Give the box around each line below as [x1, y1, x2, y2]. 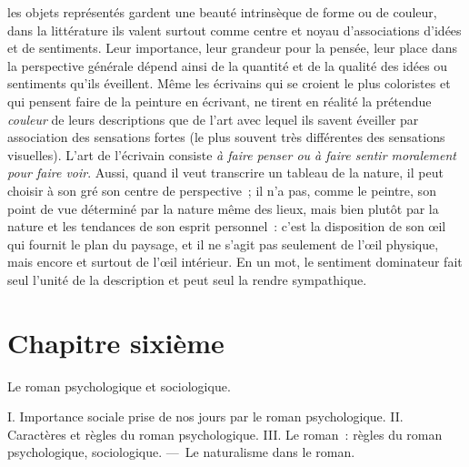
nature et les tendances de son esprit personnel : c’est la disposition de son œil [7, 217, 446, 236]
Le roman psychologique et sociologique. [7, 376, 231, 395]
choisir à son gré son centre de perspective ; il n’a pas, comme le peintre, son [7, 180, 436, 199]
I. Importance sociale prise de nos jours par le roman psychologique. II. [7, 407, 404, 426]
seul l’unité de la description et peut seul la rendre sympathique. [7, 269, 367, 289]
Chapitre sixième [7, 323, 225, 360]
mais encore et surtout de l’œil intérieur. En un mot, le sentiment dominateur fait [7, 252, 463, 271]
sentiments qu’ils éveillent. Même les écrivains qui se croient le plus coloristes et [7, 74, 451, 93]
